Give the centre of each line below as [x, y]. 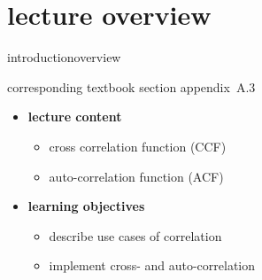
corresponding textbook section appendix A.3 [131, 86]
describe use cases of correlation [135, 235]
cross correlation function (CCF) [138, 146]
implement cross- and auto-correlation [152, 265]
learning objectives [86, 206]
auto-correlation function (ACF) [136, 176]
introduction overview [64, 57]
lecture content [75, 117]
